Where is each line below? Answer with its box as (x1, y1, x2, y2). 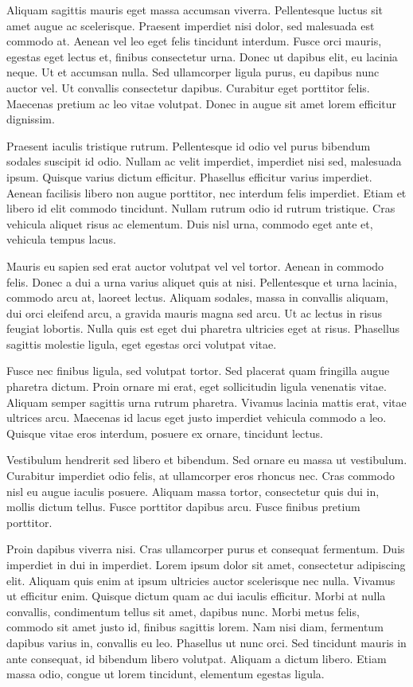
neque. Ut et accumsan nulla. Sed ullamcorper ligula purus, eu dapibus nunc (6, 64, 380, 80)
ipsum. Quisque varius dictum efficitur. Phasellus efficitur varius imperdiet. (6, 168, 372, 185)
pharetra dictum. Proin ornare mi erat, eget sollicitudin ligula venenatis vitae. (6, 378, 387, 395)
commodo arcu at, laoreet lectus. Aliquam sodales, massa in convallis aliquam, (6, 289, 389, 306)
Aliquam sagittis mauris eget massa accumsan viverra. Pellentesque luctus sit (6, 2, 384, 18)
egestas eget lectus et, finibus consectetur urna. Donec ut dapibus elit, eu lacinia (6, 48, 398, 64)
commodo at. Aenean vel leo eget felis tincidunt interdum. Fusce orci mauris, (6, 33, 382, 49)
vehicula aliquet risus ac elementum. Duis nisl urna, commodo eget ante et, (6, 215, 373, 232)
